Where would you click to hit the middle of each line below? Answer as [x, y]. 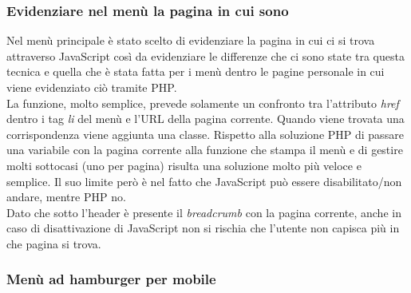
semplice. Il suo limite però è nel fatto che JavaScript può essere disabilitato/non [204, 181]
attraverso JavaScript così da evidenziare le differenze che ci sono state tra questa [205, 55]
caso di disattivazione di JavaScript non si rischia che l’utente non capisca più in [203, 228]
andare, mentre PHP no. [66, 197]
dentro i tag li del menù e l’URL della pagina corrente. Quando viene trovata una [205, 119]
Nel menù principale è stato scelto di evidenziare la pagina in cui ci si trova [191, 40]
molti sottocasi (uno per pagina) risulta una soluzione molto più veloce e [184, 165]
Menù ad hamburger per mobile [111, 279]
